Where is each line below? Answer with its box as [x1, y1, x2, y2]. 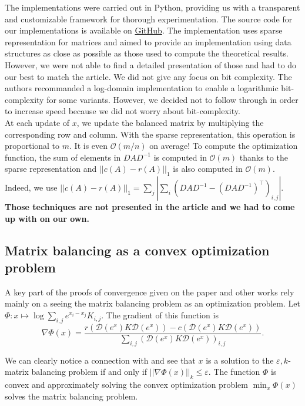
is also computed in [173, 162, 243, 175]
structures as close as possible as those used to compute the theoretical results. [5, 47, 289, 59]
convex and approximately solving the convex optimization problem [5, 378, 248, 391]
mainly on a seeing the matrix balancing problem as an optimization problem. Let [5, 297, 300, 310]
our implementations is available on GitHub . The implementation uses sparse [5, 24, 283, 36]
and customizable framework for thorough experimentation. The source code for [5, 12, 293, 25]
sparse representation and [5, 162, 97, 175]
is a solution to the [206, 354, 274, 366]
